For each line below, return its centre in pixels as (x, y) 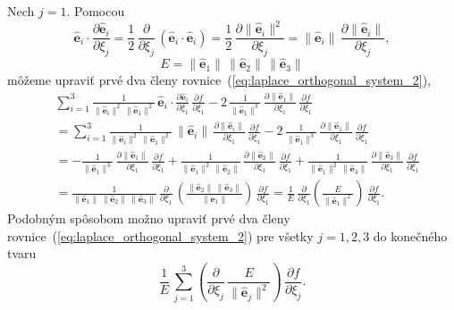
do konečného (410, 235)
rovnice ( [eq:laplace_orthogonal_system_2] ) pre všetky (160, 235)
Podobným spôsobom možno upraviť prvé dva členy (149, 218)
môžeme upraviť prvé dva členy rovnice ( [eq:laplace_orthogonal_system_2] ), (219, 80)
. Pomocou (96, 11)
